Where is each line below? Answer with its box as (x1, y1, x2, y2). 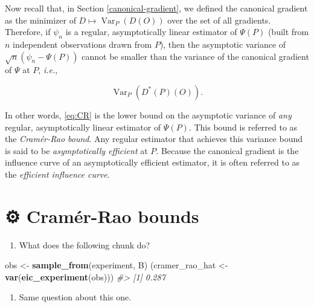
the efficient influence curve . (5, 167, 110, 180)
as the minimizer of (5, 13, 76, 26)
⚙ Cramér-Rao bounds (5, 203, 199, 228)
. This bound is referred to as (188, 120, 298, 133)
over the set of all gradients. (167, 13, 271, 26)
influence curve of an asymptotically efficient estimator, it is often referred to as (5, 156, 300, 169)
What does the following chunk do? (19, 238, 150, 251)
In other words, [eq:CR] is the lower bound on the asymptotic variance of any (5, 108, 292, 121)
